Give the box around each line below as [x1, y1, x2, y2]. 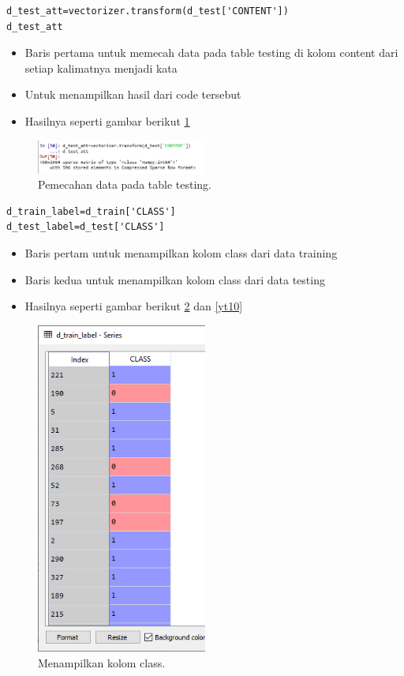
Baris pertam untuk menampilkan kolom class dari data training [24, 245, 338, 261]
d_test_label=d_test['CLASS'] [6, 221, 165, 233]
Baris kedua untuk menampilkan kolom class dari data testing [24, 271, 325, 287]
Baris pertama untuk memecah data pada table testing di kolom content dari [24, 44, 398, 61]
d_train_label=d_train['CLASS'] [6, 205, 176, 217]
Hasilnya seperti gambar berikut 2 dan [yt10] [24, 298, 243, 314]
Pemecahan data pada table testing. [38, 176, 211, 193]
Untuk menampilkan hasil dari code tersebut [24, 86, 241, 103]
